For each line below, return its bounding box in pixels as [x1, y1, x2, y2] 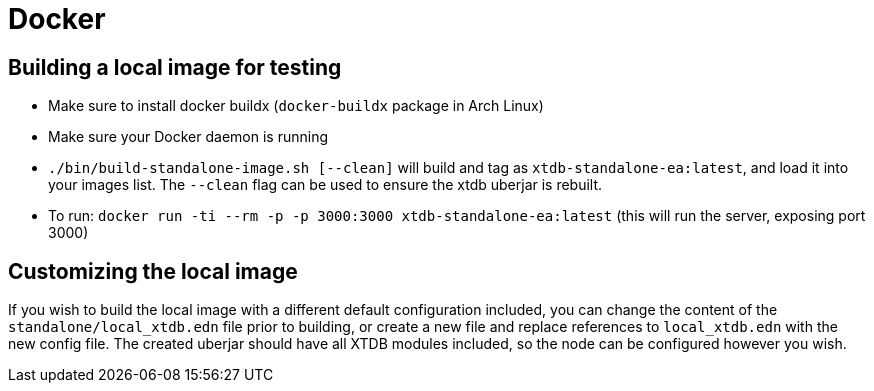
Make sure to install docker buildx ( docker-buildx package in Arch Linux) [48, 97, 544, 115]
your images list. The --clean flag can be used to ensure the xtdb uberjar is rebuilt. [48, 176, 603, 194]
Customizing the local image [8, 258, 298, 284]
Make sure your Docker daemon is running [48, 128, 329, 146]
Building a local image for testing [8, 54, 342, 80]
